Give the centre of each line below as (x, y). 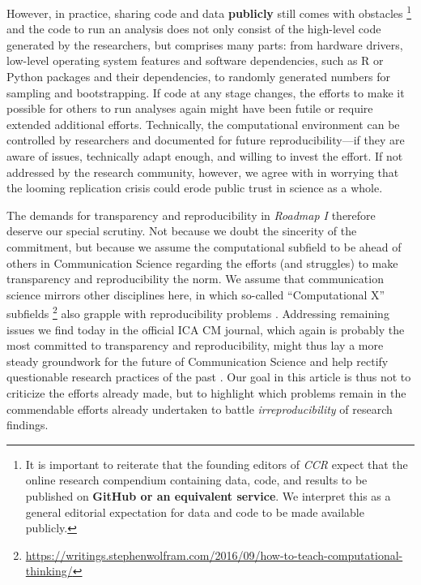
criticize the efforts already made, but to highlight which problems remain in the (206, 392)
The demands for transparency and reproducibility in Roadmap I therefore (191, 215)
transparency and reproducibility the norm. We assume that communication (195, 279)
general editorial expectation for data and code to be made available (195, 512)
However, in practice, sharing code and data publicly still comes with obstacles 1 (209, 12)
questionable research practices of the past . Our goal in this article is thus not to (209, 377)
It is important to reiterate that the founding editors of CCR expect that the (217, 464)
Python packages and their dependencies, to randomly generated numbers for (198, 77)
